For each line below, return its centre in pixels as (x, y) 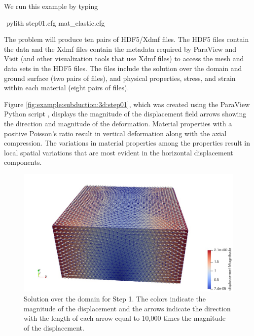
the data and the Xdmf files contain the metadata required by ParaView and (120, 49)
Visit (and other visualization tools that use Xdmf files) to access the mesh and (124, 58)
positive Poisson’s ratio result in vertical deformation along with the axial (115, 133)
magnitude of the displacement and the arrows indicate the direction (127, 308)
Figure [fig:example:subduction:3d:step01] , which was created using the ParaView (127, 104)
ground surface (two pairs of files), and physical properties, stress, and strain (120, 78)
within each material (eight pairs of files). (67, 88)
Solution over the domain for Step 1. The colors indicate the (115, 299)
